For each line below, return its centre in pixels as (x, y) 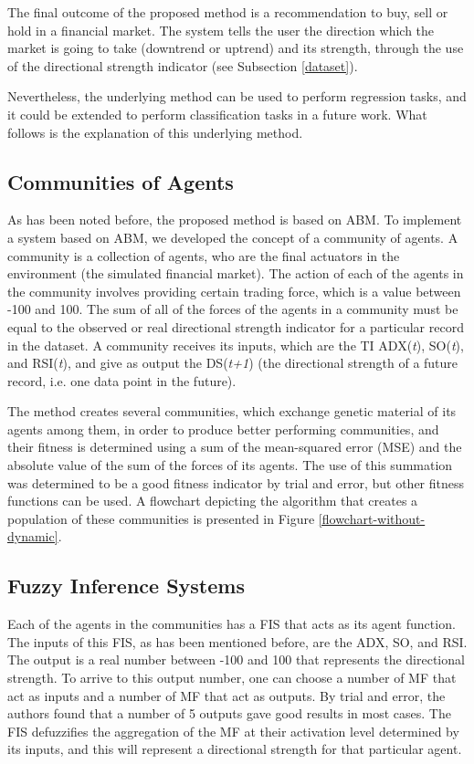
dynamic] (33, 536)
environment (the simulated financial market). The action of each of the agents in (236, 273)
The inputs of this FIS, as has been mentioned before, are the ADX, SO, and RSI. (237, 641)
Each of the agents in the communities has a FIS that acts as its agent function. (232, 624)
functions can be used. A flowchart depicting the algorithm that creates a (213, 501)
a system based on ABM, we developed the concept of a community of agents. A (233, 237)
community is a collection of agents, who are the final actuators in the (204, 255)
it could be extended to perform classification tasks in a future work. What (217, 114)
